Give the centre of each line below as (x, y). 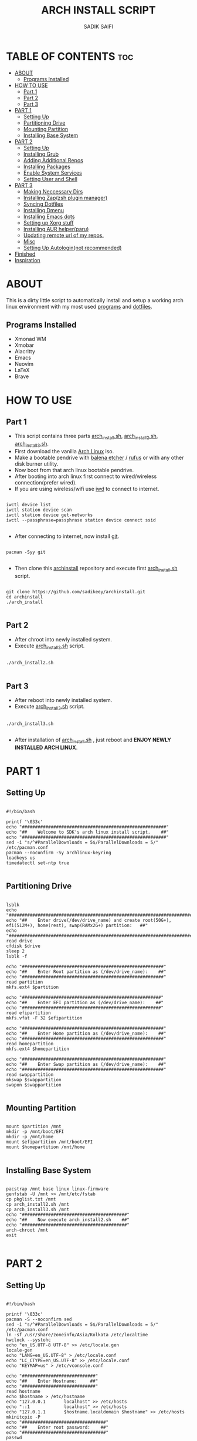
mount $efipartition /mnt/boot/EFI (50, 1142)
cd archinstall (25, 597)
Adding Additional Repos (53, 160)
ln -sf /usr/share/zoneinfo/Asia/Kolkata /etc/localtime (77, 1335)
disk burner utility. (36, 464)
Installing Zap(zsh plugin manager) (65, 198)
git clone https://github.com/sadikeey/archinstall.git (76, 591)
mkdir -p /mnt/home (30, 1137)
